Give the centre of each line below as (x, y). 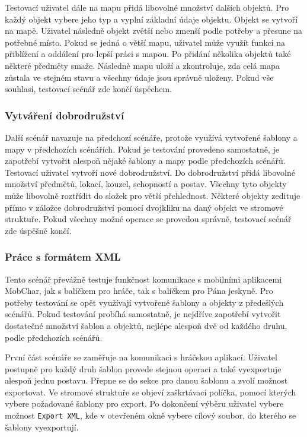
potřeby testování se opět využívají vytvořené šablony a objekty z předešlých (144, 302)
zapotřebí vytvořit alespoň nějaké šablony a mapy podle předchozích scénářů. (145, 161)
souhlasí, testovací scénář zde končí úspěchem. (88, 89)
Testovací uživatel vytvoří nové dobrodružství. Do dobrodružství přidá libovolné (150, 172)
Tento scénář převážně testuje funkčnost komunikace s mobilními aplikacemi (143, 279)
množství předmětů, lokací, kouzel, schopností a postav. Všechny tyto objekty (146, 184)
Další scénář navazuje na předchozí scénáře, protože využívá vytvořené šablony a (151, 137)
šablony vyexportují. (42, 427)
